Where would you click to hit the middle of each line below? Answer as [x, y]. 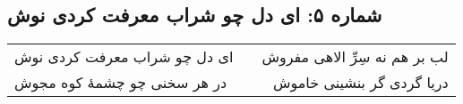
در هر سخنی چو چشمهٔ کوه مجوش [121, 83]
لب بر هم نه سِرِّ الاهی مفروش [355, 57]
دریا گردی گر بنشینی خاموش [360, 83]
